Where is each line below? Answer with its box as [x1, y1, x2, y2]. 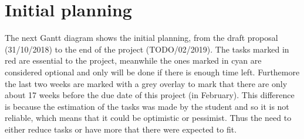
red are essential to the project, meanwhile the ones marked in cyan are [5, 54, 262, 67]
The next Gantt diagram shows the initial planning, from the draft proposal [5, 32, 278, 44]
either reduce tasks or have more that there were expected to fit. [5, 123, 237, 135]
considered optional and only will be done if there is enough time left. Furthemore [5, 65, 300, 78]
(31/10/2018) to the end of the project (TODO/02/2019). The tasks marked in [5, 43, 289, 55]
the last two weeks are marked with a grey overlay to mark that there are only [5, 77, 288, 89]
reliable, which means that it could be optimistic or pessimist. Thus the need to [5, 112, 292, 124]
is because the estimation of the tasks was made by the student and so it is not [5, 100, 289, 112]
